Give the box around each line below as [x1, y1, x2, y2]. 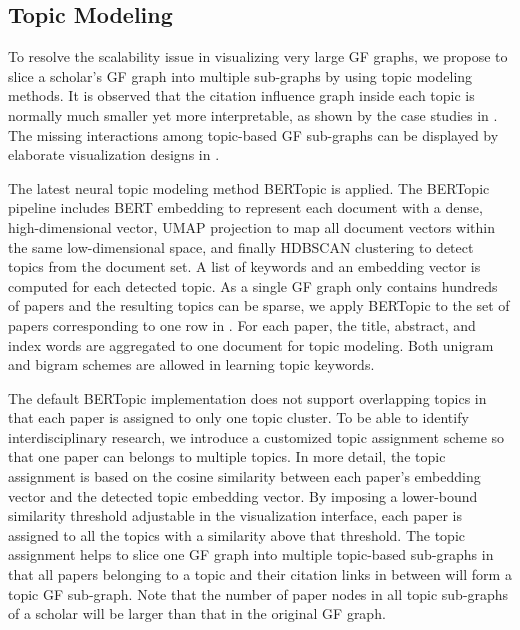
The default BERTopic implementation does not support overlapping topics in [8, 387, 487, 408]
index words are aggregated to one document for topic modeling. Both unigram [8, 334, 494, 355]
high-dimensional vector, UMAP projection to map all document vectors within [8, 216, 495, 237]
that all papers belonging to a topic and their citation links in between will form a [8, 564, 512, 585]
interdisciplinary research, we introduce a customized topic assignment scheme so [8, 426, 505, 447]
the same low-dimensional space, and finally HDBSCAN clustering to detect [8, 236, 474, 257]
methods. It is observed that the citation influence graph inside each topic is [8, 85, 475, 106]
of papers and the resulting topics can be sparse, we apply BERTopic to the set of [8, 295, 510, 316]
